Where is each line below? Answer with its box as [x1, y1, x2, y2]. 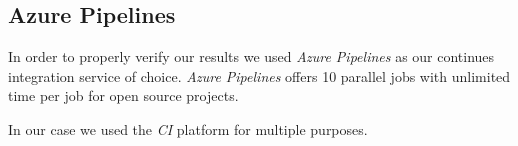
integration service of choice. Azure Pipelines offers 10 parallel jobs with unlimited [8, 65, 511, 86]
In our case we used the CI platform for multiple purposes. [8, 118, 368, 139]
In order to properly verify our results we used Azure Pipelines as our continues [8, 46, 495, 67]
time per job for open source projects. [8, 85, 239, 106]
